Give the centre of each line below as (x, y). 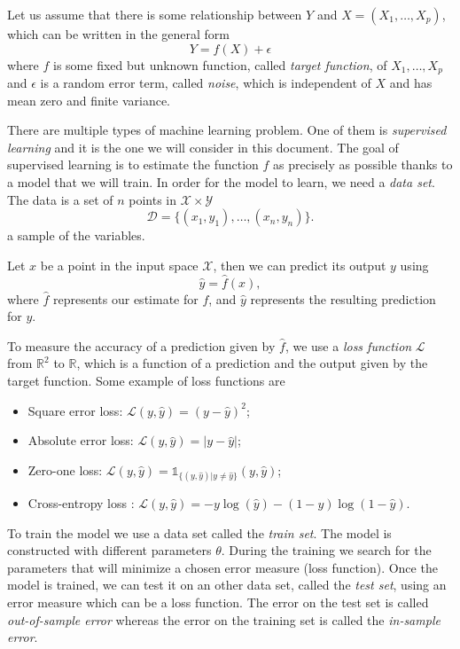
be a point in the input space (119, 265)
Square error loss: (75, 410)
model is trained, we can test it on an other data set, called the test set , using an (227, 585)
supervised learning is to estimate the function (133, 164)
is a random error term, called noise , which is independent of (206, 83)
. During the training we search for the (326, 550)
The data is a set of (60, 199)
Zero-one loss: (65, 469)
